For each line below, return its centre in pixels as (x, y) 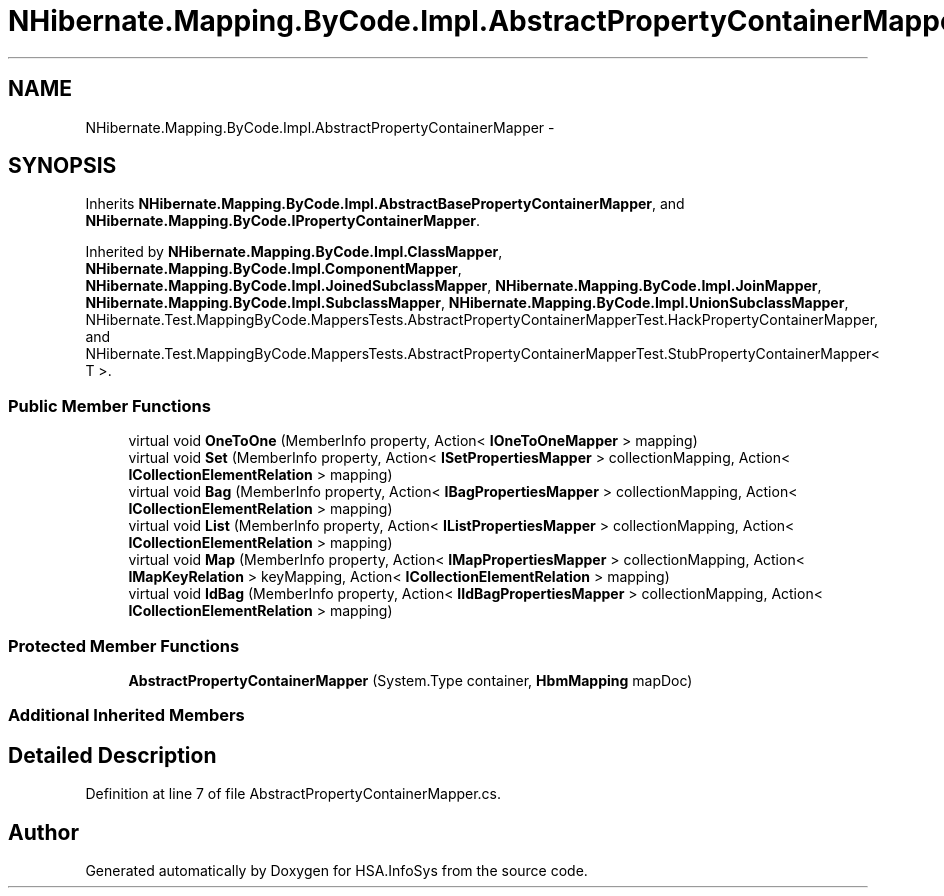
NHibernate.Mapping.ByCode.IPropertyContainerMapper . (283, 221)
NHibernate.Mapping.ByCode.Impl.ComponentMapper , (273, 269)
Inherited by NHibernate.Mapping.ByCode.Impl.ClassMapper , (294, 252)
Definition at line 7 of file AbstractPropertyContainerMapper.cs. (293, 794)
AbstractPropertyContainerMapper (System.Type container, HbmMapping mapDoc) (410, 680)
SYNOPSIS (62, 166)
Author (43, 832)
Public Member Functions (109, 405)
